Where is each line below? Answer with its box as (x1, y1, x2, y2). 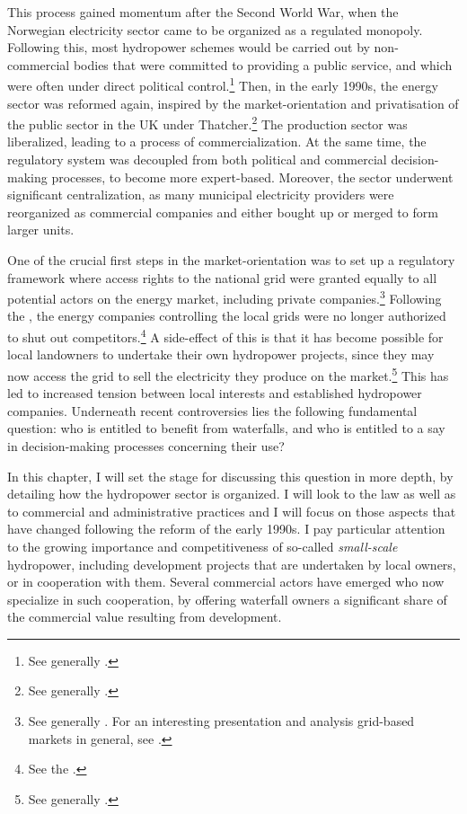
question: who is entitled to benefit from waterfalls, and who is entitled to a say (7, 419, 445, 438)
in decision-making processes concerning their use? (7, 436, 285, 455)
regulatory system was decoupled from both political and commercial (7, 150, 387, 169)
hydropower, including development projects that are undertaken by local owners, (7, 554, 456, 573)
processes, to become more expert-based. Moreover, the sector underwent (51, 167, 454, 186)
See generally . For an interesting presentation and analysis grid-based (28, 712, 415, 730)
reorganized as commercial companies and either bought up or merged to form (7, 202, 438, 221)
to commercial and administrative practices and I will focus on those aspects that (7, 501, 456, 520)
